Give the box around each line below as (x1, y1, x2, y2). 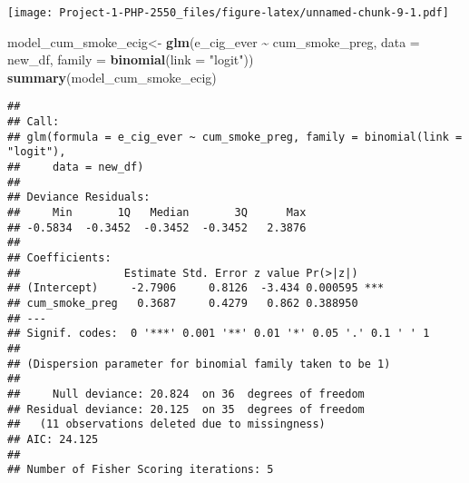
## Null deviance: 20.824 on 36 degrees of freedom (7, 387, 365, 400)
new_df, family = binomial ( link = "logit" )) (7, 50, 254, 69)
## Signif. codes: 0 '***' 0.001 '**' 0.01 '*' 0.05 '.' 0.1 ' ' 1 (7, 327, 430, 340)
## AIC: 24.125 (7, 432, 99, 446)
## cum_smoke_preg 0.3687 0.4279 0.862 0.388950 (7, 296, 358, 310)
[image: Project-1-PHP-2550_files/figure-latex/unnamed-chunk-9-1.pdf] (7, 6, 449, 19)
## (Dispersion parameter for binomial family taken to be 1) (7, 357, 391, 370)
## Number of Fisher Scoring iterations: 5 (7, 463, 274, 477)
